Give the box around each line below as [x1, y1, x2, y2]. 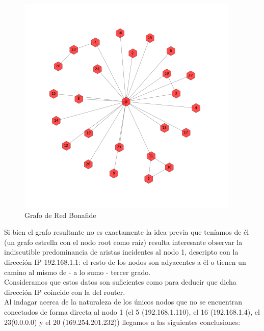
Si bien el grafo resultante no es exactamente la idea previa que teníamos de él [4, 227, 249, 237]
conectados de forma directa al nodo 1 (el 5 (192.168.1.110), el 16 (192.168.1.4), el [4, 306, 260, 317]
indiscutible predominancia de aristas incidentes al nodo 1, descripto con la [4, 246, 239, 257]
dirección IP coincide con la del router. [4, 286, 125, 297]
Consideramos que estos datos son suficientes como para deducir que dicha [4, 277, 236, 287]
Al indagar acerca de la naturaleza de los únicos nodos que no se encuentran [4, 296, 243, 307]
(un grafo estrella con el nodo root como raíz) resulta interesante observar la [4, 236, 243, 247]
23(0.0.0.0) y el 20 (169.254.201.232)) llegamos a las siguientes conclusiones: [4, 316, 241, 327]
